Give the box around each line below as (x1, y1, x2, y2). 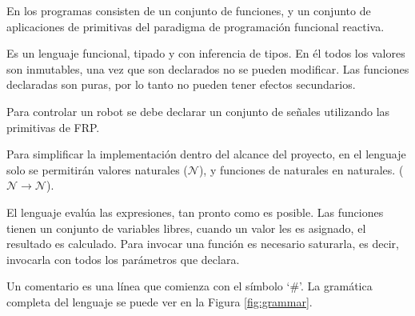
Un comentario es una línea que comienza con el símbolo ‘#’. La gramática (6, 278, 373, 294)
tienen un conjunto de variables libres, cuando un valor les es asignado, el (6, 219, 366, 236)
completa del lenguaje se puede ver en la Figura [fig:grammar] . (6, 293, 313, 310)
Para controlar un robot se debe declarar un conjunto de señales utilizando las (6, 102, 390, 119)
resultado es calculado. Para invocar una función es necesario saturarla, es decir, (6, 235, 399, 252)
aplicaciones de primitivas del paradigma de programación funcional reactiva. (6, 18, 385, 34)
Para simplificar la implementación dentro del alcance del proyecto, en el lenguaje (6, 146, 406, 162)
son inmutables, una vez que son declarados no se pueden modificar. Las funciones (6, 60, 409, 77)
